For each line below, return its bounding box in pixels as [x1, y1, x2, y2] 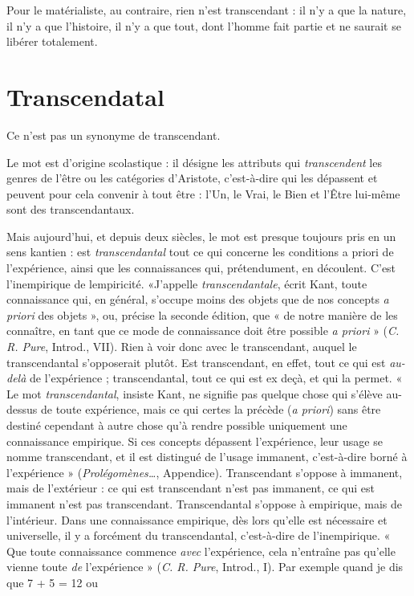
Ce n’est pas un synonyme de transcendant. [6, 126, 221, 143]
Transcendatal [6, 80, 164, 112]
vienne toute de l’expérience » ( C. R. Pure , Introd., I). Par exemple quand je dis [6, 558, 404, 575]
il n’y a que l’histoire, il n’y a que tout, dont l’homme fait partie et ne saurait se [6, 17, 401, 34]
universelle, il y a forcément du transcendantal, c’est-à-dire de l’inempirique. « [6, 527, 391, 544]
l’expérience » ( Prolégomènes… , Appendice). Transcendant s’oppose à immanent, [6, 463, 403, 480]
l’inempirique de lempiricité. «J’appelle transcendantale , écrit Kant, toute [6, 275, 367, 292]
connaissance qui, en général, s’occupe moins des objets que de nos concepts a [6, 291, 389, 308]
